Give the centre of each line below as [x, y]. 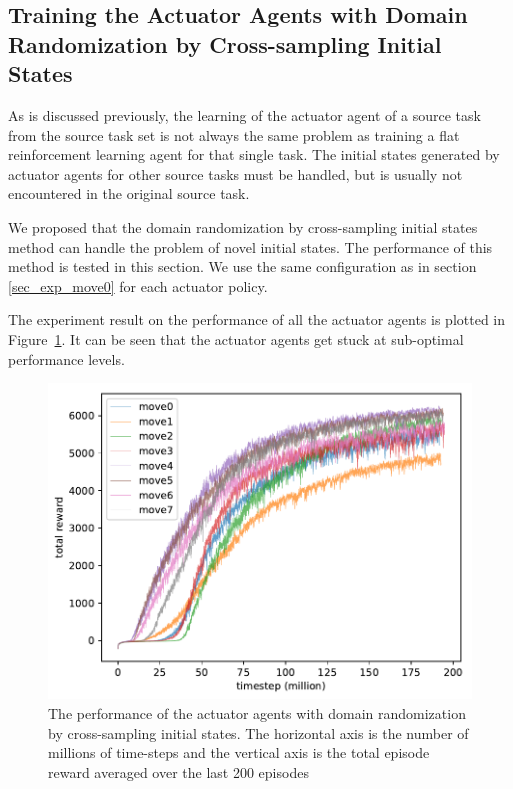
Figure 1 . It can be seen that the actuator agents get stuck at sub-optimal [236, 338]
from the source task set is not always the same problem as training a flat [234, 134]
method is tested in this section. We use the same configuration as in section [242, 266]
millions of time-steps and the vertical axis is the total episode [239, 752]
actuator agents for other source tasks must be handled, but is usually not [235, 173]
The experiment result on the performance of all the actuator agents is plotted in [257, 319]
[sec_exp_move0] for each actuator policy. [138, 285]
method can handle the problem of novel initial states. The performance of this [250, 246]
